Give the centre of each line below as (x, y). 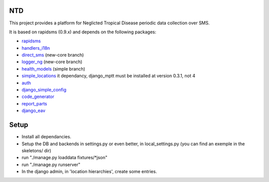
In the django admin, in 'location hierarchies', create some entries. (89, 172)
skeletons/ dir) (37, 150)
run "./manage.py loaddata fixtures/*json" (65, 158)
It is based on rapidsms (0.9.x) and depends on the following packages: (83, 32)
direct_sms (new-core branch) (53, 55)
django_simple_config (44, 90)
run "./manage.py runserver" (51, 165)
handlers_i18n (36, 48)
